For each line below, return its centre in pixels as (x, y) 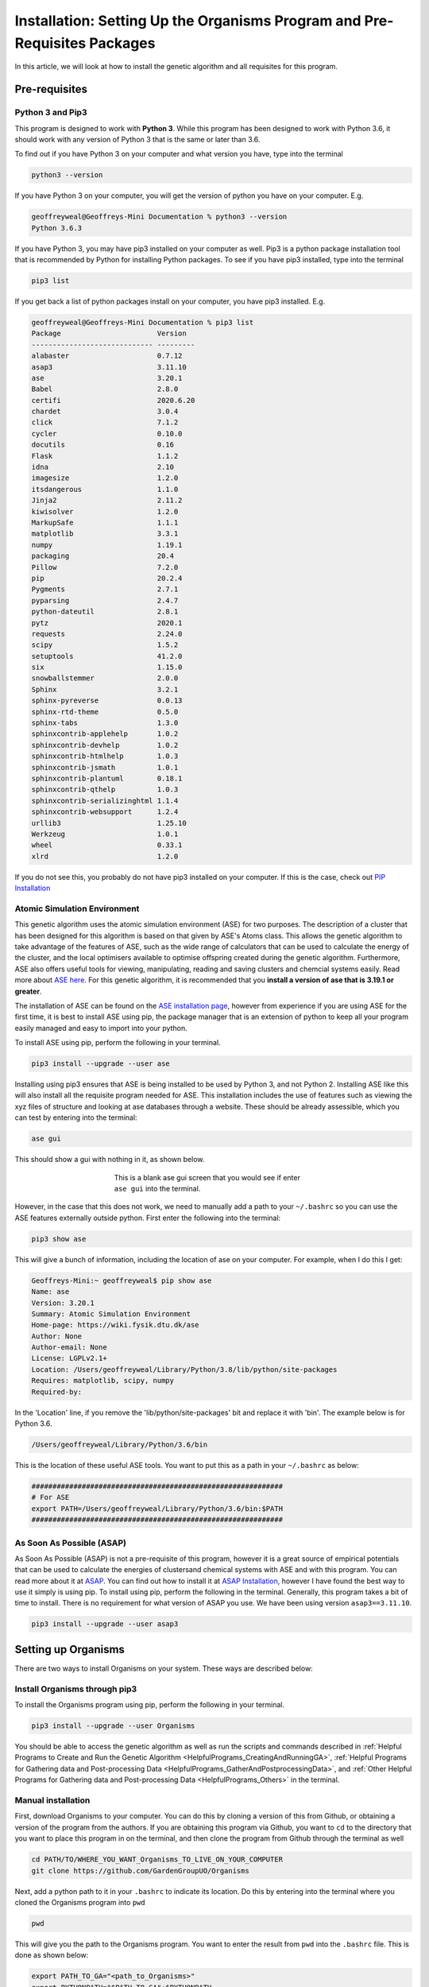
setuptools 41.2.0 (107, 656)
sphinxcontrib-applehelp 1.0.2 (105, 734)
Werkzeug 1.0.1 (105, 834)
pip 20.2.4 (107, 578)
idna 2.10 (103, 467)
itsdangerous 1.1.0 (105, 489)
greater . (28, 991)
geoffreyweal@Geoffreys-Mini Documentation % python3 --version (159, 217)
